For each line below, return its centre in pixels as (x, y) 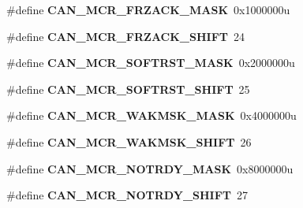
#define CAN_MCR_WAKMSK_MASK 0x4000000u (151, 115)
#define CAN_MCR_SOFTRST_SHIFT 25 (128, 89)
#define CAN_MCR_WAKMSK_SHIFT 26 (129, 141)
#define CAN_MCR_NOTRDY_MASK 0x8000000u (150, 168)
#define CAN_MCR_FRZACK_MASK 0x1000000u (148, 9)
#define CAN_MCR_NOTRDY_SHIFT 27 (127, 195)
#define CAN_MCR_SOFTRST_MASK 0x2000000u (151, 63)
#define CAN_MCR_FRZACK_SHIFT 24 (126, 36)
